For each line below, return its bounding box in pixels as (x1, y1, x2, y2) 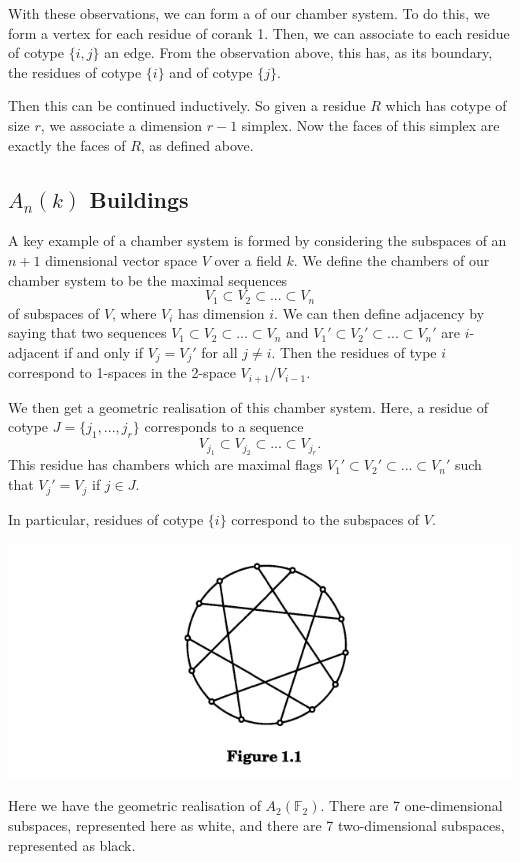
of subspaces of (8, 302, 100, 323)
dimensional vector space (45, 249, 198, 270)
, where (112, 302, 157, 323)
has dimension (178, 302, 265, 323)
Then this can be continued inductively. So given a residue (8, 95, 366, 116)
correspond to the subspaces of (231, 508, 420, 529)
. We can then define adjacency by (274, 302, 485, 323)
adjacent (8, 341, 60, 362)
